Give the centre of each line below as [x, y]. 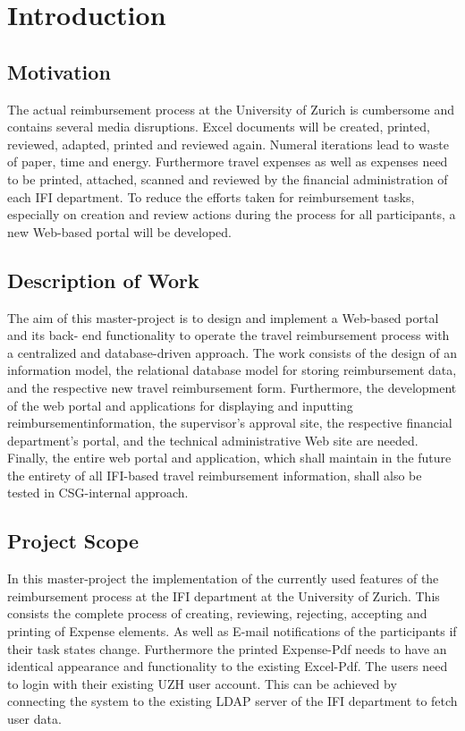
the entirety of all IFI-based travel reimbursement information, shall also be [215, 475]
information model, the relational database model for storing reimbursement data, [232, 370]
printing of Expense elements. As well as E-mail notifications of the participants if [232, 631]
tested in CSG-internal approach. [98, 493]
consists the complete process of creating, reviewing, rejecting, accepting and [217, 613]
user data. [34, 719]
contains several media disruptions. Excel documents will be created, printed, [219, 127]
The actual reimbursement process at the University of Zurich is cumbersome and [231, 109]
